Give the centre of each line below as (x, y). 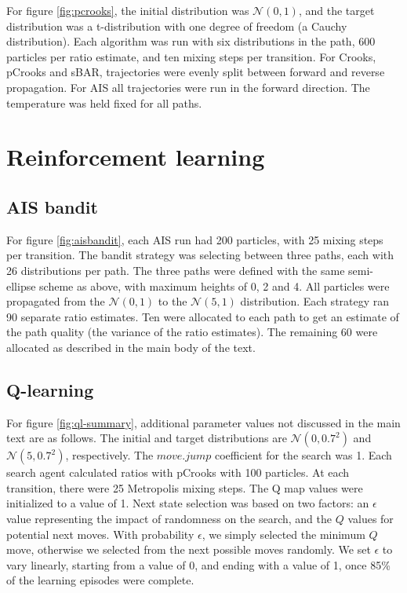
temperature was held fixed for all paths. (104, 102)
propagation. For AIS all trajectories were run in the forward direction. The (188, 87)
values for (371, 519)
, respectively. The (109, 455)
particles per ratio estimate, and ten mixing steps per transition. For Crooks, (191, 56)
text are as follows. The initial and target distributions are (147, 438)
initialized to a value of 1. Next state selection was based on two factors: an (188, 503)
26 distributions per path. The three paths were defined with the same (176, 270)
